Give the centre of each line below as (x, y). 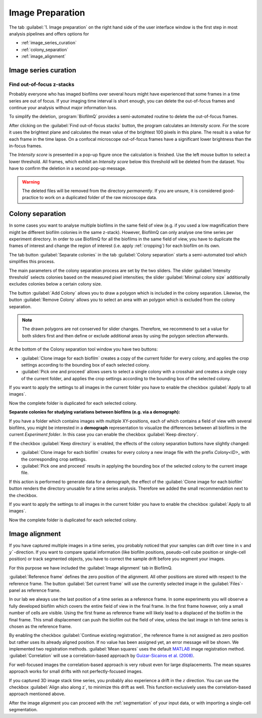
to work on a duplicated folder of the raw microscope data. (98, 198)
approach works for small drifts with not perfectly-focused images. (76, 671)
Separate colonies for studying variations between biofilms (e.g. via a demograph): (95, 412)
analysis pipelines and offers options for (49, 33)
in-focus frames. (26, 146)
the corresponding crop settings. (54, 459)
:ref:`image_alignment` (43, 56)
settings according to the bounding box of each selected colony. (86, 365)
